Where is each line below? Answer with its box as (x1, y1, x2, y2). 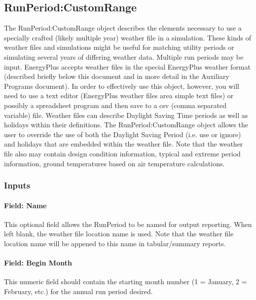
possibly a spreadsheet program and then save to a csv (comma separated (4, 100, 226, 110)
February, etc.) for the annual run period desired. (4, 286, 153, 296)
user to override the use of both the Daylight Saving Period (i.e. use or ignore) (4, 129, 241, 139)
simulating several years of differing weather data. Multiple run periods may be (4, 51, 244, 62)
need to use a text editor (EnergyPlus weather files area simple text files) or (4, 90, 234, 101)
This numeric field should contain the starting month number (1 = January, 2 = (4, 276, 247, 287)
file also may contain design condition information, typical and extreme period (4, 148, 241, 158)
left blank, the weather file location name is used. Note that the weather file (4, 228, 234, 239)
